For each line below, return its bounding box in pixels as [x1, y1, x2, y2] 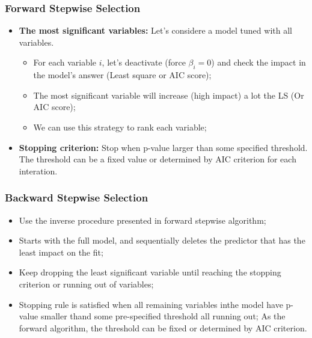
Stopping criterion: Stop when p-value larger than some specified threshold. [19, 141, 308, 153]
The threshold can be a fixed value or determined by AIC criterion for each [19, 153, 296, 165]
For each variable [33, 56, 97, 69]
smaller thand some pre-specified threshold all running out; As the [40, 310, 286, 322]
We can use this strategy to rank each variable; [33, 120, 207, 133]
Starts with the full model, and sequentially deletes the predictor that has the [19, 234, 305, 247]
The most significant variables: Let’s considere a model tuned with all [19, 24, 292, 37]
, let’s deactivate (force [102, 56, 186, 69]
